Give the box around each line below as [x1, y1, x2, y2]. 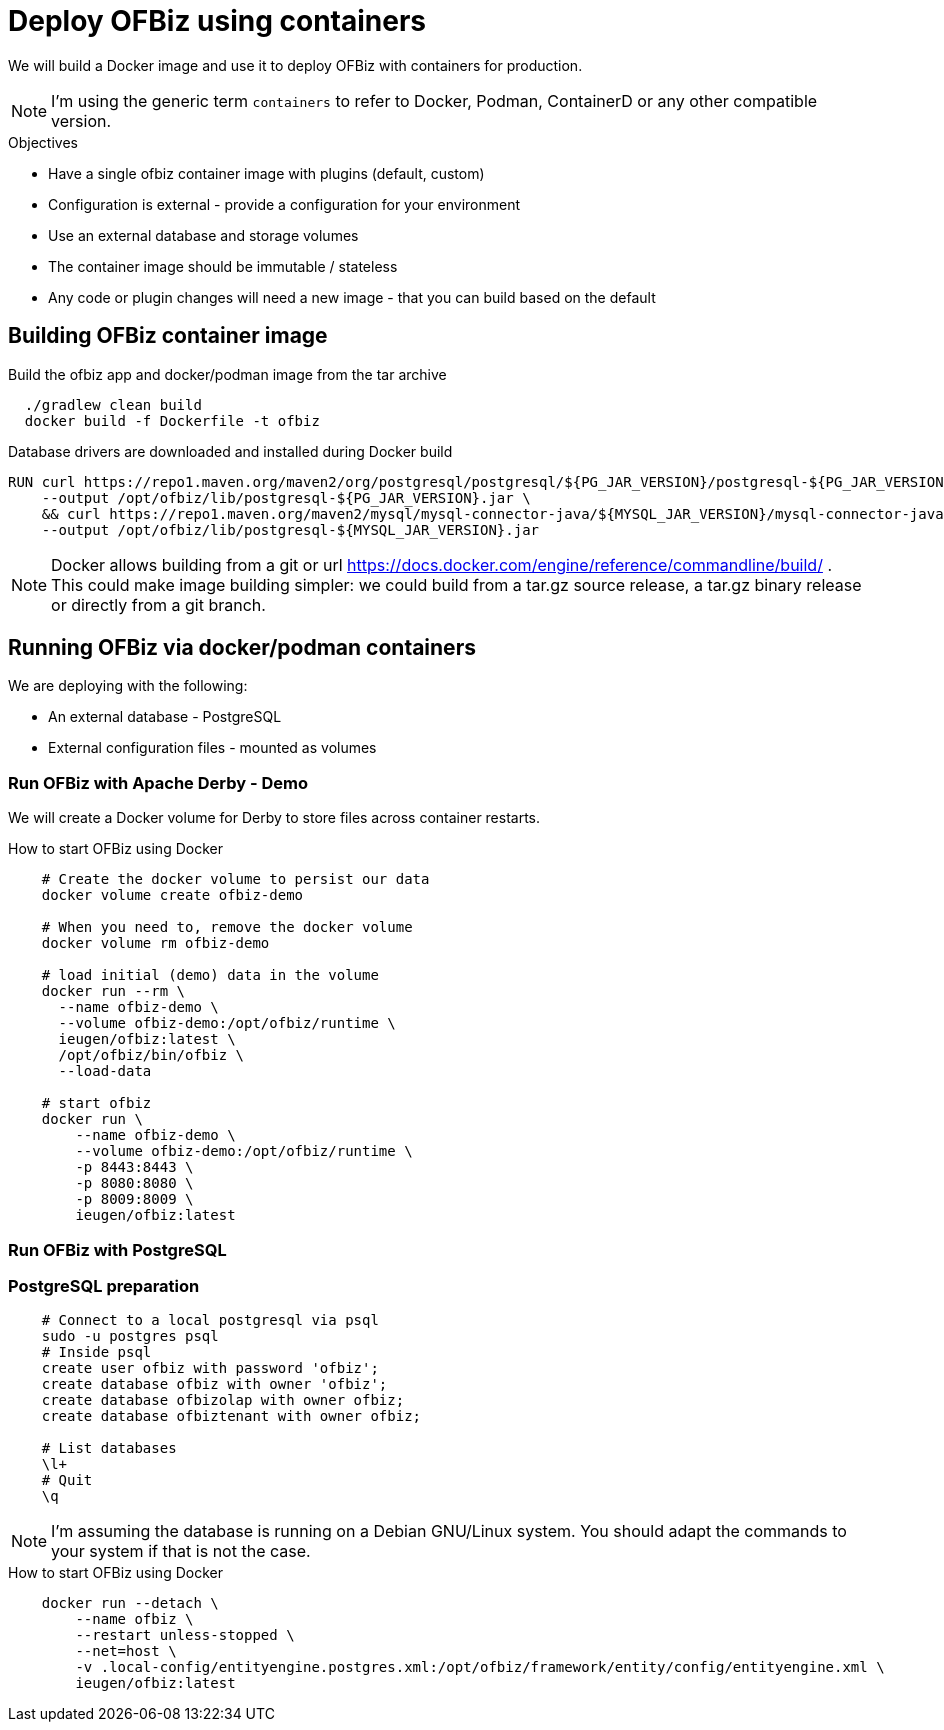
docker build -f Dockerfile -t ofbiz [24, 412, 320, 429]
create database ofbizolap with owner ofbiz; [41, 1392, 405, 1409]
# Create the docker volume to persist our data [41, 871, 430, 888]
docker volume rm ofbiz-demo [41, 935, 270, 952]
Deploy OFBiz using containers [8, 4, 427, 38]
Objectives [8, 133, 78, 151]
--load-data [58, 1063, 152, 1080]
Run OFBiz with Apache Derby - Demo [8, 772, 309, 793]
